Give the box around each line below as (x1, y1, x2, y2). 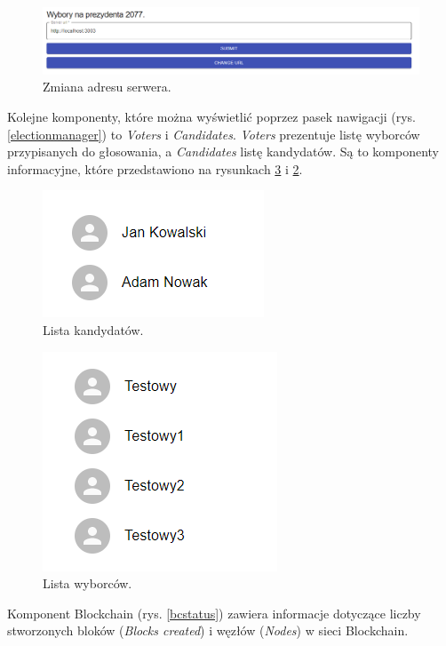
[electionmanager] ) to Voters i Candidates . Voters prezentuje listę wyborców (7, 124, 420, 143)
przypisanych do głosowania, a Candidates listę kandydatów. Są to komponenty (7, 142, 440, 161)
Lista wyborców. (43, 574, 132, 593)
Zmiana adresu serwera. (43, 77, 171, 96)
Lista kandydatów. (43, 320, 144, 339)
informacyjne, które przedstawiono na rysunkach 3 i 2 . (7, 159, 303, 178)
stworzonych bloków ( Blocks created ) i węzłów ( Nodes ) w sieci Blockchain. (7, 621, 409, 640)
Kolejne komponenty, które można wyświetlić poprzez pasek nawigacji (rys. (7, 107, 416, 125)
